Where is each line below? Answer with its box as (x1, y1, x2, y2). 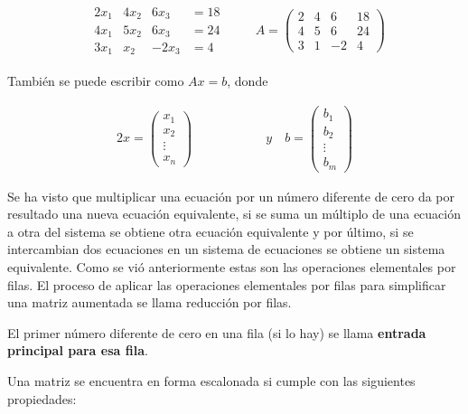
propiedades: (7, 389, 77, 408)
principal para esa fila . (7, 341, 148, 360)
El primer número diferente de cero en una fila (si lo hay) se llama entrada (7, 323, 426, 342)
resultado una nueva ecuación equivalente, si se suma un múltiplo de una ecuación (7, 204, 461, 223)
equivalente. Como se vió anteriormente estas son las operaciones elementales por (7, 258, 456, 277)
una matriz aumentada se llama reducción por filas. (7, 293, 292, 312)
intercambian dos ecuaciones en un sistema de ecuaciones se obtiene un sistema (7, 240, 445, 259)
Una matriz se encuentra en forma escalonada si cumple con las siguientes (7, 372, 416, 390)
